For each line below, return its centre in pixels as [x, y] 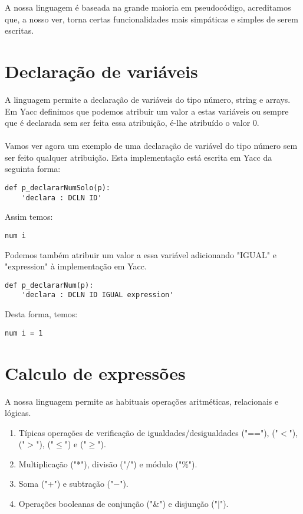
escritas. [19, 30]
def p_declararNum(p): [49, 285]
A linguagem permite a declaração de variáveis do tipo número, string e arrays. [148, 99]
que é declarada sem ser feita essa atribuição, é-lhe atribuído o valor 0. [132, 123]
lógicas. [18, 413]
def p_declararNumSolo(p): [57, 188]
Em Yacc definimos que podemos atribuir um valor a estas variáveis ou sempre [147, 111]
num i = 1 [24, 333]
